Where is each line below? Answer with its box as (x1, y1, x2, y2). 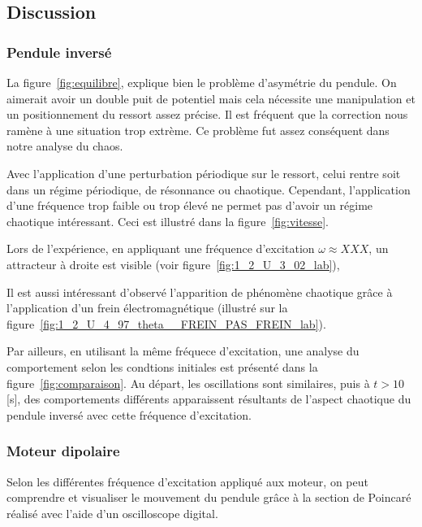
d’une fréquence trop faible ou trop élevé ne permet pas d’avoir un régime (6, 197, 373, 214)
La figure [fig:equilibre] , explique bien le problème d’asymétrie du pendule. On (6, 74, 397, 90)
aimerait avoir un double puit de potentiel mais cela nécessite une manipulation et (6, 89, 416, 107)
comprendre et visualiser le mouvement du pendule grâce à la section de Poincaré (6, 489, 411, 506)
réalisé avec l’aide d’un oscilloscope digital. (6, 504, 218, 521)
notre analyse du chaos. (6, 137, 123, 155)
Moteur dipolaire (6, 441, 120, 461)
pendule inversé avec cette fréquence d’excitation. (6, 406, 252, 423)
